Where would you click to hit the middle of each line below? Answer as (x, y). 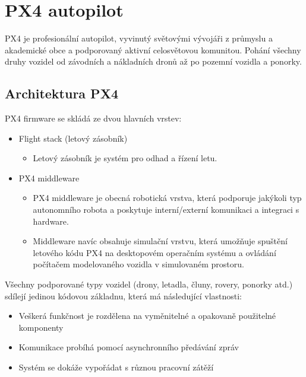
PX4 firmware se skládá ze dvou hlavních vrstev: (93, 118)
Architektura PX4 (61, 93)
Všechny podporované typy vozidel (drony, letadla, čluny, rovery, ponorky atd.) (149, 284)
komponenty (41, 327)
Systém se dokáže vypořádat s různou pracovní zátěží (116, 367)
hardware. (51, 221)
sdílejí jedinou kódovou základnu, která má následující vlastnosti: (124, 295)
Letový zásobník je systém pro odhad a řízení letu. (125, 158)
